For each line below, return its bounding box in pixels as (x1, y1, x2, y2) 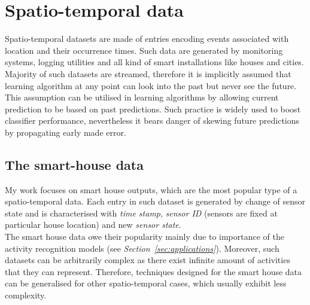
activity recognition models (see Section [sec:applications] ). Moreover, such (5, 242, 279, 254)
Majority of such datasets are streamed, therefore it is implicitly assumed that (5, 67, 291, 80)
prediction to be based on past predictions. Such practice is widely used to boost (5, 102, 301, 115)
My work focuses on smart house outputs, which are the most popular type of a (5, 183, 297, 196)
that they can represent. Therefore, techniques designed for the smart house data (5, 265, 302, 277)
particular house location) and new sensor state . (5, 218, 181, 231)
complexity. (5, 289, 47, 301)
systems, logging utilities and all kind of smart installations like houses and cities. (5, 56, 304, 68)
